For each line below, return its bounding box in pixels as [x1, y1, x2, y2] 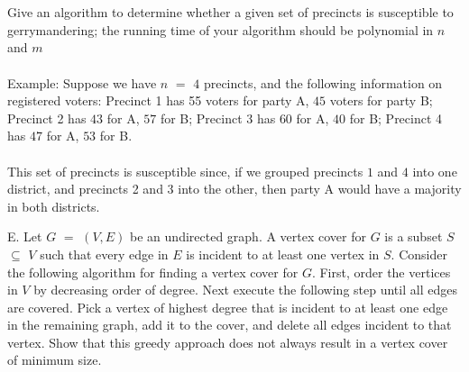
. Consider [391, 244, 447, 263]
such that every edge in [40, 244, 169, 263]
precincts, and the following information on [203, 73, 443, 92]
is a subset [384, 227, 443, 246]
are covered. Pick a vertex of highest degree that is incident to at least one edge [7, 297, 448, 316]
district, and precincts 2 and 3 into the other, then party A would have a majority [7, 179, 462, 198]
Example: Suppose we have [7, 73, 157, 92]
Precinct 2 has [7, 108, 87, 127]
